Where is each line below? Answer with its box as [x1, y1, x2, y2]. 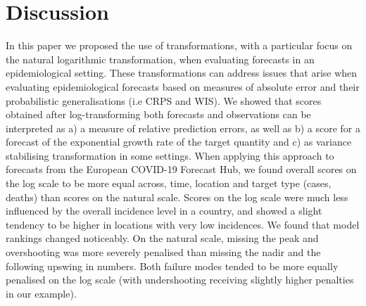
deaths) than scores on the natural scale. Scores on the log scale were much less [6, 189, 348, 204]
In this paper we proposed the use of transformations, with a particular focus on [6, 38, 353, 53]
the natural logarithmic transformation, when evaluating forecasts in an [6, 51, 315, 66]
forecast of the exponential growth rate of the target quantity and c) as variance [6, 134, 352, 149]
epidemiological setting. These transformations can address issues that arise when [6, 65, 358, 80]
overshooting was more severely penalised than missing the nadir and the [6, 245, 321, 260]
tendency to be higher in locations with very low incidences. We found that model [6, 217, 360, 231]
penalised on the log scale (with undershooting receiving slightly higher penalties [6, 272, 354, 287]
